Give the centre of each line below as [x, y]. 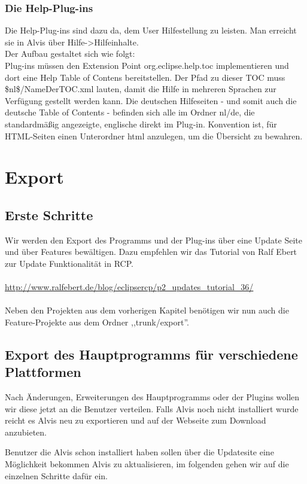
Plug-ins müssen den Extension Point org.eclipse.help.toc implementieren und [147, 65]
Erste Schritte [49, 214]
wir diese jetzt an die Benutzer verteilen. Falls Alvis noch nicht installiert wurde [152, 408]
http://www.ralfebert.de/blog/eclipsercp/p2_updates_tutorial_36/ [129, 287]
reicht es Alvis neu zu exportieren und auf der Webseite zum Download [136, 420]
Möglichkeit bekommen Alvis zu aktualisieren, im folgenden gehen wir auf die [147, 464]
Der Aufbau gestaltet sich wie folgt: [70, 54]
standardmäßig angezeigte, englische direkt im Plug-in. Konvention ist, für [141, 124]
